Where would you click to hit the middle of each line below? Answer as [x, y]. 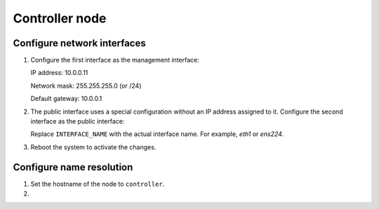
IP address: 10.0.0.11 [59, 73]
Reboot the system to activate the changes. [93, 147]
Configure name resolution [73, 167]
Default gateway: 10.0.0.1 [66, 99]
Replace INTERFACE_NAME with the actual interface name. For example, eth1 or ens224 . [157, 134]
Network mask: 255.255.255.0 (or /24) [86, 86]
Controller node [60, 18]
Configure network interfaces [80, 43]
